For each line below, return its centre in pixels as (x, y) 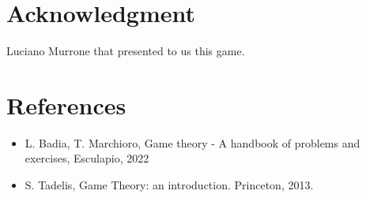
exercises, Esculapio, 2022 (87, 158)
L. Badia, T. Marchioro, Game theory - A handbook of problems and (192, 142)
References (66, 105)
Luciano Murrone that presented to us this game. (126, 51)
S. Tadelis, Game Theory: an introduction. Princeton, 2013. (169, 185)
